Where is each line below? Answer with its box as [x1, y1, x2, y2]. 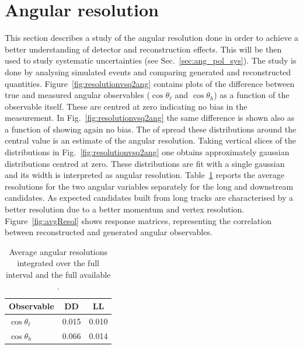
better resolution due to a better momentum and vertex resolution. [5, 203, 245, 215]
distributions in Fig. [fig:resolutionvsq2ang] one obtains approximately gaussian [5, 146, 290, 158]
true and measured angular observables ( [5, 89, 150, 101]
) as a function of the [214, 89, 290, 101]
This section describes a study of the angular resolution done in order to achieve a [5, 32, 299, 44]
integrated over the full [17, 257, 99, 269]
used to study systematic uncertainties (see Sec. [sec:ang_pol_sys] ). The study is [5, 54, 297, 67]
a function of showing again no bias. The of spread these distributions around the [5, 123, 297, 135]
